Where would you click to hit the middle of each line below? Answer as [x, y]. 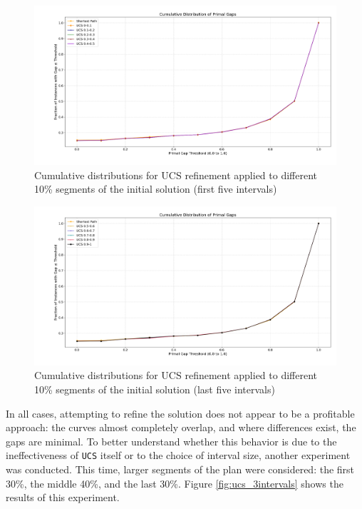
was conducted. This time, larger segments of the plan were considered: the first [180, 469]
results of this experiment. [63, 497]
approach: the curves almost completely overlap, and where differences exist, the [181, 427]
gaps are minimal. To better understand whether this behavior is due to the [171, 441]
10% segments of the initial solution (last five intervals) [155, 389]
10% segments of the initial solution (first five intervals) [156, 189]
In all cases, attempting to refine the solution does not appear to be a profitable [180, 413]
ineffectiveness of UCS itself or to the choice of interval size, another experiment [178, 455]
